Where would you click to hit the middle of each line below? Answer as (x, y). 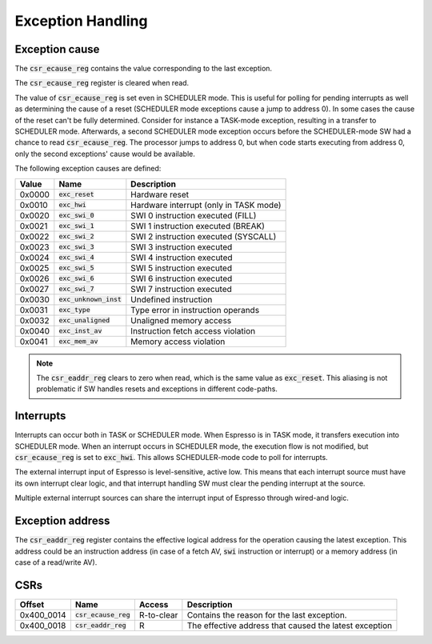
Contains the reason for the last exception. (267, 614)
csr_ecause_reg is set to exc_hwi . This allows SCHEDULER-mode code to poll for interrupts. (171, 458)
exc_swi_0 (77, 216)
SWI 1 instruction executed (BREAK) (198, 226)
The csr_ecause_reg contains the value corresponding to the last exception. (143, 69)
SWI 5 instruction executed (181, 268)
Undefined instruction (172, 299)
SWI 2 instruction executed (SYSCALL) (204, 236)
